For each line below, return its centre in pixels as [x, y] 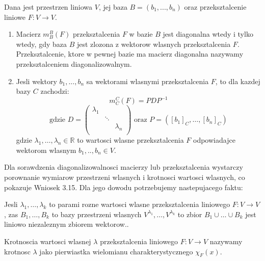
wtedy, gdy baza [41, 44]
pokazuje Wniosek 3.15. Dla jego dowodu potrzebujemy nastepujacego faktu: [124, 187]
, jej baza [113, 7]
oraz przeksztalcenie [215, 7]
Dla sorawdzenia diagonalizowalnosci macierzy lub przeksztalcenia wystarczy [124, 167]
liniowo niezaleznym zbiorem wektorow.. [67, 224]
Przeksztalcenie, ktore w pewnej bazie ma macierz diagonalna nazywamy [130, 54]
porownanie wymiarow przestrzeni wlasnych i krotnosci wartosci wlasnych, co [125, 177]
